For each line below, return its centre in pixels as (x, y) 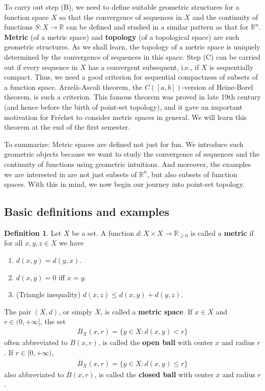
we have (72, 243)
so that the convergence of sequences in (121, 17)
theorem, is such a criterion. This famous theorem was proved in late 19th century (132, 97)
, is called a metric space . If (147, 311)
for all (14, 243)
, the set (53, 321)
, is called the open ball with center (155, 342)
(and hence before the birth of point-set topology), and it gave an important (123, 106)
